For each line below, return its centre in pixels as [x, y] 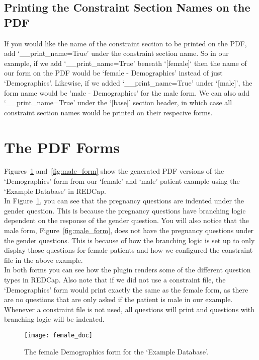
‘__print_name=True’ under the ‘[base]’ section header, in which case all [118, 102]
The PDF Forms [62, 147]
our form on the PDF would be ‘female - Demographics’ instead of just [113, 73]
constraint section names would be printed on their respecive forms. [108, 112]
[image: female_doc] [59, 335]
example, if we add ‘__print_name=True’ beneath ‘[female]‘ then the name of [125, 63]
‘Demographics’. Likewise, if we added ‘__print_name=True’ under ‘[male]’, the [128, 82]
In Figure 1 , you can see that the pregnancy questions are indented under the [124, 201]
